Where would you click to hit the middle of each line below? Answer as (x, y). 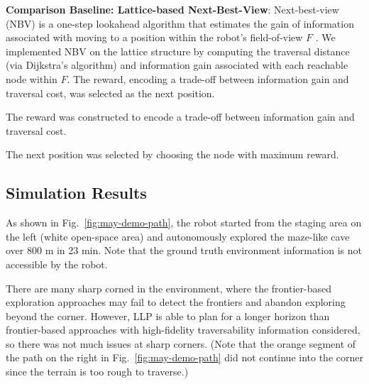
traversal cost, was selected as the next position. (110, 93)
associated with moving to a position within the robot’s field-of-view (154, 37)
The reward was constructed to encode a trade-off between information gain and (180, 117)
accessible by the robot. (57, 264)
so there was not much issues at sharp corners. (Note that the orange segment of (181, 343)
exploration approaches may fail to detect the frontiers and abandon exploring (176, 302)
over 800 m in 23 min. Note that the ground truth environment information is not (184, 250)
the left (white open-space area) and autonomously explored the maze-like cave (178, 236)
